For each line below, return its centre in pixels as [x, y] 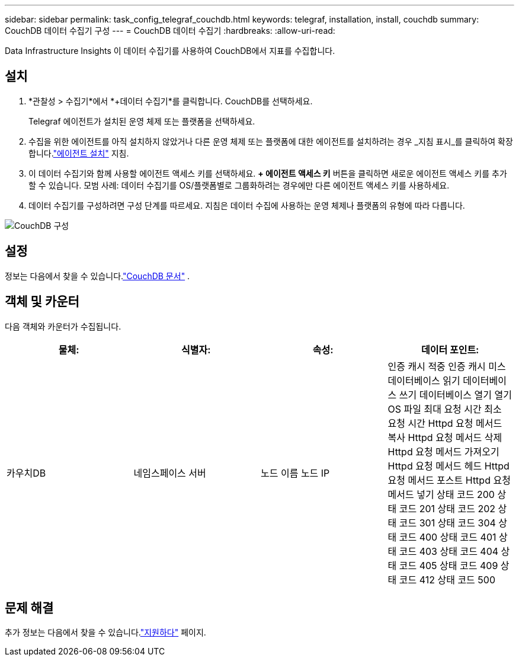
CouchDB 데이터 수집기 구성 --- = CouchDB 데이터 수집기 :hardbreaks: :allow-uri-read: [170, 31]
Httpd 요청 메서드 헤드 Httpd [448, 466]
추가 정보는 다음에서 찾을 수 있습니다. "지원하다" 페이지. [105, 633]
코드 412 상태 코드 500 [447, 579]
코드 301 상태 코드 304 [447, 523]
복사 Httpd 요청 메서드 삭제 [445, 437]
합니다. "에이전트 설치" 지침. [79, 153]
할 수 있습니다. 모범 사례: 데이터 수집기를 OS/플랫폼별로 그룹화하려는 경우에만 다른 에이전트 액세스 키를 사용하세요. [239, 185]
